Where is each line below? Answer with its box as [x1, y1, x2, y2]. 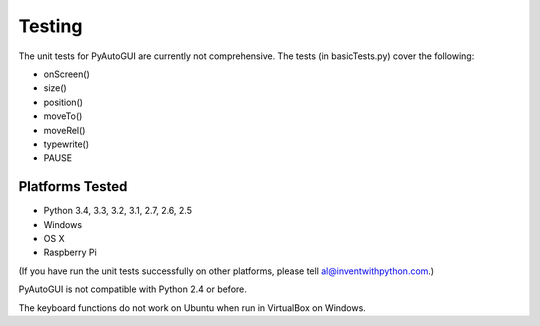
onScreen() [43, 68, 90, 80]
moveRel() [43, 124, 86, 136]
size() [43, 82, 67, 94]
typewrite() [43, 138, 90, 150]
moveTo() [43, 110, 83, 122]
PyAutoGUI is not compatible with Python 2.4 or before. [18, 283, 247, 295]
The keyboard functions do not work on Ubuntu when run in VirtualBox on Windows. [18, 301, 367, 314]
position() [43, 96, 84, 108]
